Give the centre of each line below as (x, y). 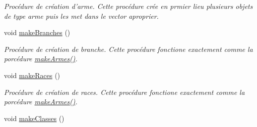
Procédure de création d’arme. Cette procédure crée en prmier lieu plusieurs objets (128, 6)
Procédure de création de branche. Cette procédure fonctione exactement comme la (128, 49)
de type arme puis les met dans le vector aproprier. (81, 16)
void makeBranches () (37, 32)
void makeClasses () (34, 118)
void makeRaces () (32, 75)
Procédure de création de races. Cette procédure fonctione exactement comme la (125, 92)
